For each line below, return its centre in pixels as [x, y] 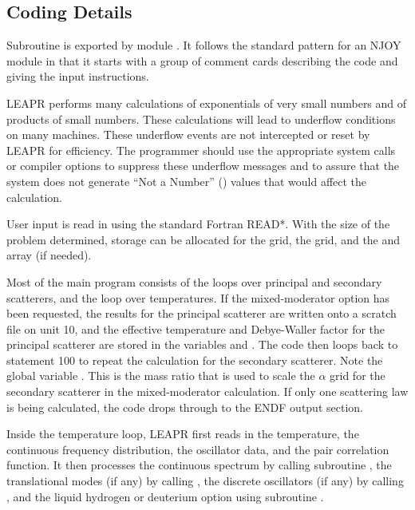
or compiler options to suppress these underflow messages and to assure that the [203, 166]
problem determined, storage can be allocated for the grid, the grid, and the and [204, 239]
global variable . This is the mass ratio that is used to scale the [161, 376]
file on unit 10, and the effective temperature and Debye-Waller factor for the [196, 328]
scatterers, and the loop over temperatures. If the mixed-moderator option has [198, 297]
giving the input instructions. [78, 76]
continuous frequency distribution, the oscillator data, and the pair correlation [198, 449]
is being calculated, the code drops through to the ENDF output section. [185, 407]
